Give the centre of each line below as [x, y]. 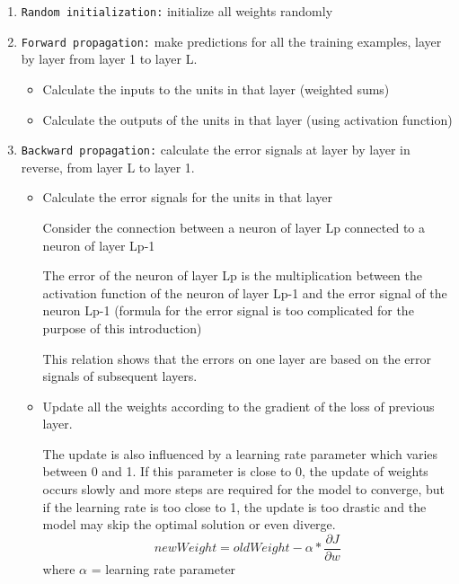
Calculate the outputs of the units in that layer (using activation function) [247, 119]
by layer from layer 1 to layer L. [109, 59]
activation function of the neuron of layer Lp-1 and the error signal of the [245, 292]
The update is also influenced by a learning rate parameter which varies [240, 453]
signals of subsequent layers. [120, 376]
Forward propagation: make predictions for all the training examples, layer [231, 41]
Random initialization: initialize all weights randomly [177, 11]
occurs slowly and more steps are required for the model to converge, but [243, 489]
